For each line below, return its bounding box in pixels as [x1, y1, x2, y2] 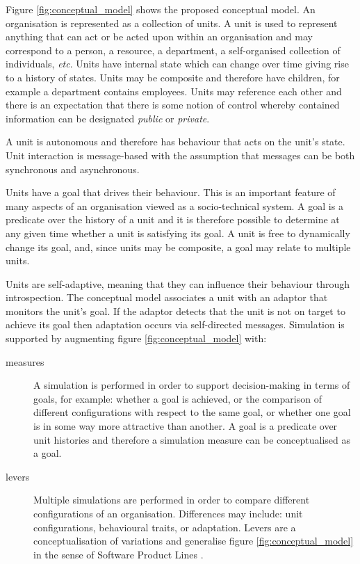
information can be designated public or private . [6, 111, 210, 125]
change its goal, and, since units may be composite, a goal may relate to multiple [6, 239, 351, 254]
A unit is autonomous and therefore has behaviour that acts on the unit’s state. [6, 134, 345, 149]
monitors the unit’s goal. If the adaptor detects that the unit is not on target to [6, 303, 345, 318]
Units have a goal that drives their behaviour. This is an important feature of [6, 185, 336, 200]
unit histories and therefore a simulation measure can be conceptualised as [33, 432, 350, 446]
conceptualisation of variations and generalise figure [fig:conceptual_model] [33, 533, 354, 548]
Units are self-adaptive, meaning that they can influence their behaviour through [6, 276, 350, 291]
